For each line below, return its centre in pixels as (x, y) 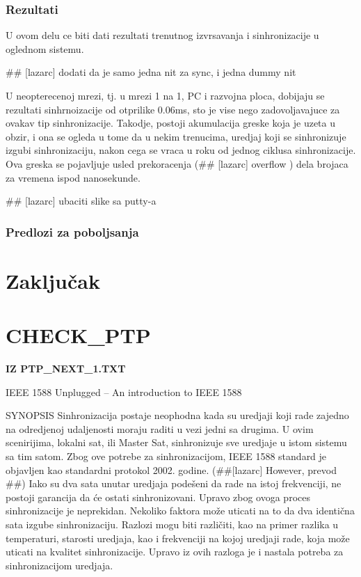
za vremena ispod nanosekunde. (73, 177)
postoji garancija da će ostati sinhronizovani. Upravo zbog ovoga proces (158, 497)
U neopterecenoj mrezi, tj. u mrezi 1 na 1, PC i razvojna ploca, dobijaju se (165, 95)
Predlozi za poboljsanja (72, 231)
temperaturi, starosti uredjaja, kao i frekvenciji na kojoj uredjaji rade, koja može (178, 538)
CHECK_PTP (78, 335)
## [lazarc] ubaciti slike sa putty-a (81, 201)
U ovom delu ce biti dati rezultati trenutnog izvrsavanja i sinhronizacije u (162, 35)
